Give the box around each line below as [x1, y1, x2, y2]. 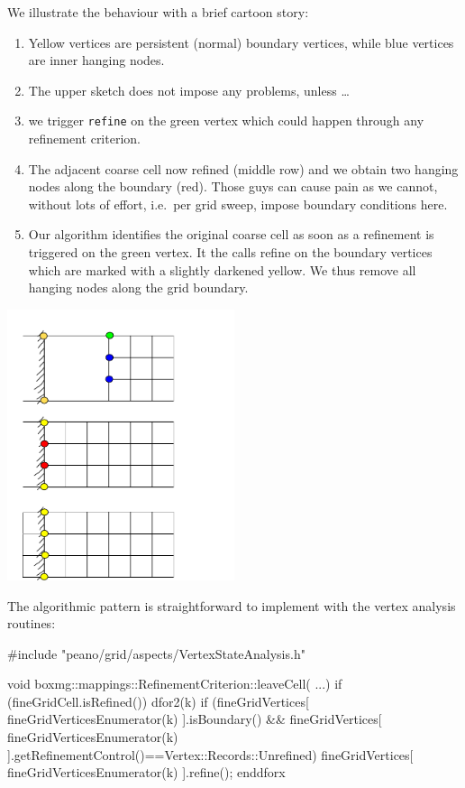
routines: [7, 614, 56, 633]
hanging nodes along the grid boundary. [28, 278, 249, 297]
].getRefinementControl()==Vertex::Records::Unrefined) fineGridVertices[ [7, 745, 414, 764]
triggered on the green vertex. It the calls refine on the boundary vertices [28, 243, 433, 261]
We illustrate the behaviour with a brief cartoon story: [7, 3, 309, 21]
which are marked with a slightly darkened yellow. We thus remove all [28, 260, 416, 279]
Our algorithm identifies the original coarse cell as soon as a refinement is [28, 225, 434, 244]
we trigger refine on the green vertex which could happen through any [28, 111, 424, 130]
